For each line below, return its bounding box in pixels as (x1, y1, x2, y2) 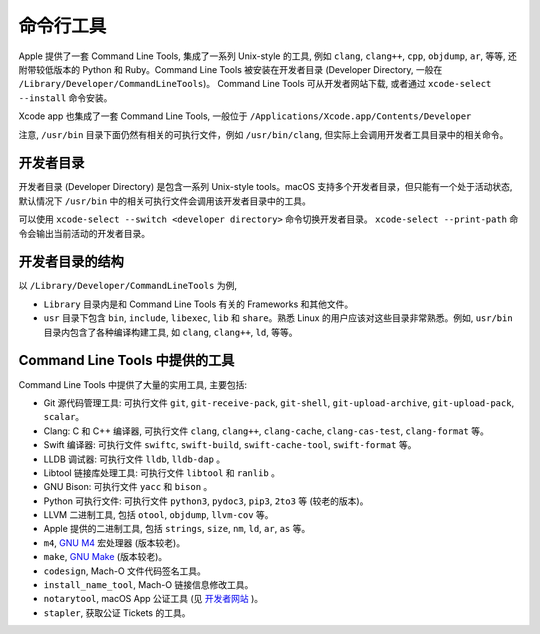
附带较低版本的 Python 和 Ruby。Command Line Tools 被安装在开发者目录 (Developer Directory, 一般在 (18, 63, 443, 75)
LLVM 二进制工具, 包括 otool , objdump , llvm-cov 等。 (43, 509, 274, 521)
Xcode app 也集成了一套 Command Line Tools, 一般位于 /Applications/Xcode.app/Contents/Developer (18, 110, 472, 122)
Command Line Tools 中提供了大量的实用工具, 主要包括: (18, 378, 247, 390)
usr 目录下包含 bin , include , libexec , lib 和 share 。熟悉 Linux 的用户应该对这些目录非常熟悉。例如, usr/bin (43, 312, 514, 324)
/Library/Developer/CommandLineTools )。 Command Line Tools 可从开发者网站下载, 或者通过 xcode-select (18, 78, 492, 90)
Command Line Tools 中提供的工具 (18, 352, 235, 369)
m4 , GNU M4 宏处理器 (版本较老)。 (43, 536, 185, 549)
